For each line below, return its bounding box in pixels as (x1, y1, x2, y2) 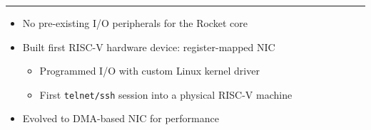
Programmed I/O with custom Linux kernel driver (39, 63, 260, 78)
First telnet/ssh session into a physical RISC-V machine (39, 87, 293, 102)
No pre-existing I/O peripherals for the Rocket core (22, 16, 248, 30)
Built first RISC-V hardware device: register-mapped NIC (22, 39, 275, 54)
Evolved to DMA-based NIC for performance (22, 111, 219, 126)
